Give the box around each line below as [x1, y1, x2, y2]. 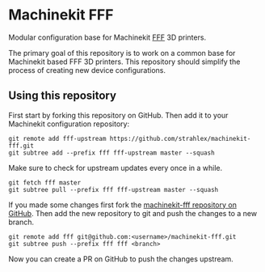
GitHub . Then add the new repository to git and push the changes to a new [8, 208, 257, 218]
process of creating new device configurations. [8, 65, 166, 74]
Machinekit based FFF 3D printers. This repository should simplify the [8, 57, 241, 66]
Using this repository [8, 89, 117, 103]
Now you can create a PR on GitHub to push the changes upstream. [8, 253, 234, 264]
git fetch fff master [8, 178, 82, 187]
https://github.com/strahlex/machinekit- [109, 134, 251, 142]
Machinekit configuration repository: [8, 119, 130, 129]
